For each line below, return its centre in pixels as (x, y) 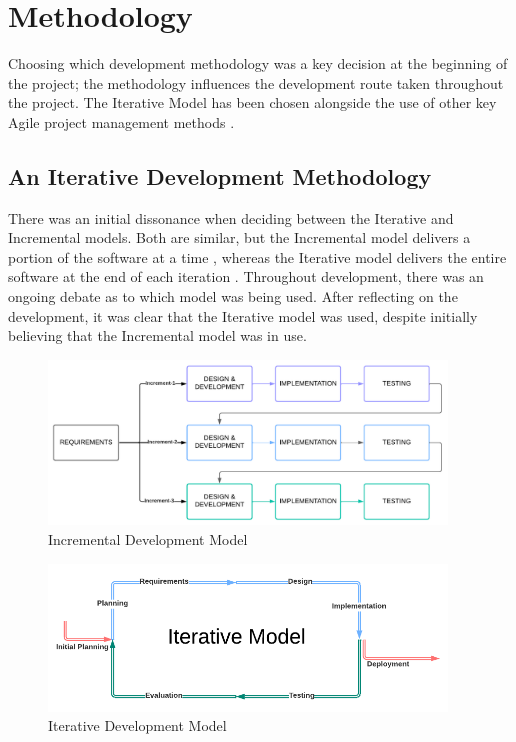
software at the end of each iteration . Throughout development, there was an (246, 276)
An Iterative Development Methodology (220, 175)
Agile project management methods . (121, 121)
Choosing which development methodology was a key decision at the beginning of (258, 63)
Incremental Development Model (148, 539)
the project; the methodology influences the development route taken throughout (256, 82)
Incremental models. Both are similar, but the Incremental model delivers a (239, 237)
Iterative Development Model (137, 725)
